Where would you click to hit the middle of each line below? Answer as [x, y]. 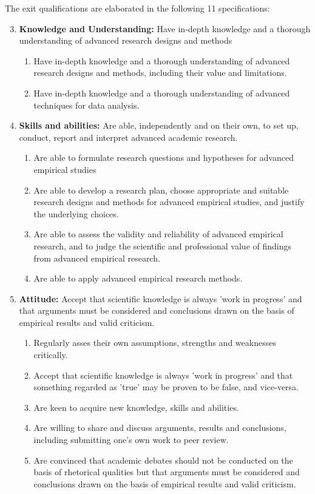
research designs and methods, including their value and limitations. [160, 73]
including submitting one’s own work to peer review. [131, 440]
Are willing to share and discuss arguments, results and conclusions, [160, 428]
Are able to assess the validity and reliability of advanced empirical [158, 234]
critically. [51, 355]
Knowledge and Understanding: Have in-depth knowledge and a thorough [165, 28]
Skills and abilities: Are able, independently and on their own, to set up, [159, 125]
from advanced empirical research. [97, 258]
